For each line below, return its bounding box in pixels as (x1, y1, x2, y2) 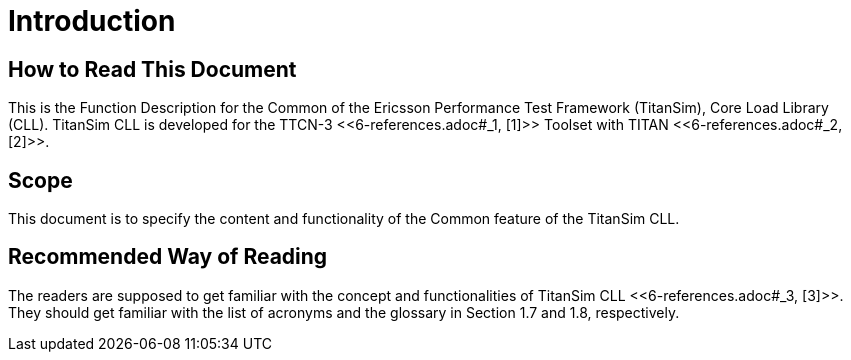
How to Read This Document (8, 56, 297, 82)
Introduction (8, 4, 176, 38)
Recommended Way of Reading (8, 244, 328, 270)
